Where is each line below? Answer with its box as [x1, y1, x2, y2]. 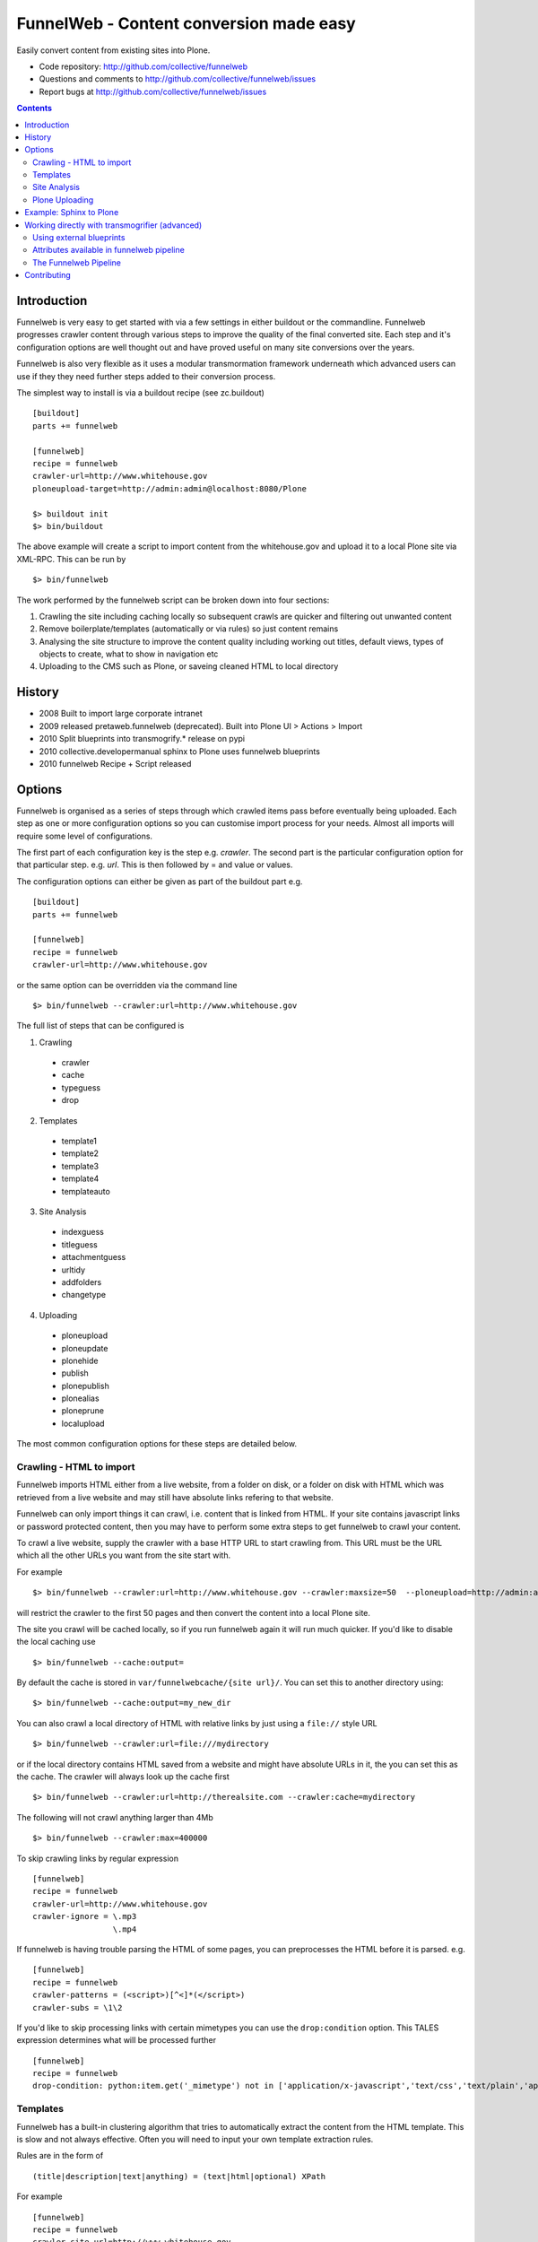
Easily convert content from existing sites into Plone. [16, 45, 211, 56]
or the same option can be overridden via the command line [16, 979, 238, 990]
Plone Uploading [32, 194, 94, 205]
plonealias [61, 1393, 100, 1403]
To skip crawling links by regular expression [16, 1853, 179, 1864]
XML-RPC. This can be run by [16, 553, 126, 564]
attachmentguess [61, 1252, 126, 1263]
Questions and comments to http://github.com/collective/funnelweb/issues [39, 74, 317, 84]
